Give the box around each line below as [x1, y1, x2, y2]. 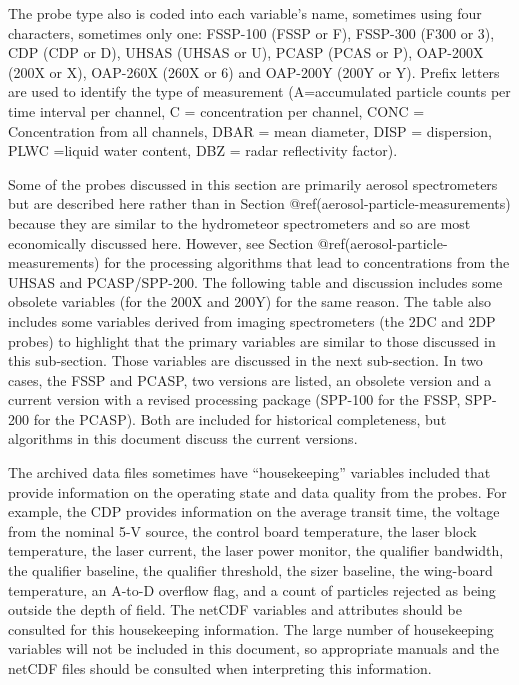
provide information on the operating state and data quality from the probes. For [8, 481, 507, 502]
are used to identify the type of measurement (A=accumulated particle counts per [8, 81, 511, 102]
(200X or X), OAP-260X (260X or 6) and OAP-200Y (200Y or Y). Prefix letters [8, 61, 500, 82]
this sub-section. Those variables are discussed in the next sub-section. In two [8, 350, 483, 371]
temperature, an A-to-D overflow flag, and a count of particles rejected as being [8, 579, 496, 600]
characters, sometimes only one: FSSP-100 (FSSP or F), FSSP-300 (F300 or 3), [8, 22, 495, 43]
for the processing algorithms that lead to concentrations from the [104, 252, 510, 273]
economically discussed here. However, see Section [8, 232, 314, 253]
